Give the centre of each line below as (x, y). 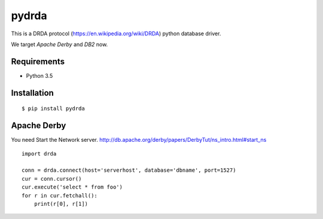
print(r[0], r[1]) (61, 204)
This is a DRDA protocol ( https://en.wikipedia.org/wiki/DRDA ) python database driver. (116, 34)
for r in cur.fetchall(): (60, 195)
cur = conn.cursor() (52, 179)
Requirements (38, 61)
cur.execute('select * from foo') (72, 187)
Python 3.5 (39, 75)
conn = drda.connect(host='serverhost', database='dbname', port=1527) (129, 170)
